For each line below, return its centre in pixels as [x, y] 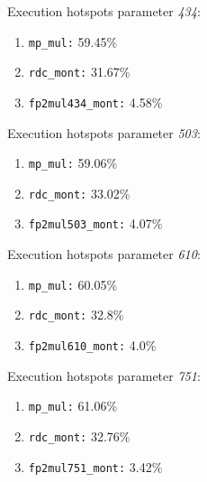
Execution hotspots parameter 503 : [104, 132]
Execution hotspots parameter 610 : [104, 254]
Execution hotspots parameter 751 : [104, 375]
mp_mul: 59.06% [73, 163]
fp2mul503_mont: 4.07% [95, 223]
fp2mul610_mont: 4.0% [92, 345]
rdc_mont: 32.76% [79, 436]
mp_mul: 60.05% [73, 284]
